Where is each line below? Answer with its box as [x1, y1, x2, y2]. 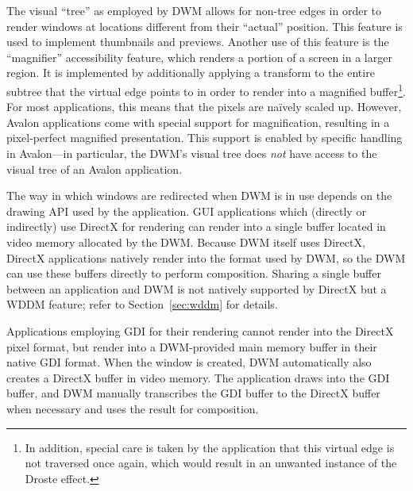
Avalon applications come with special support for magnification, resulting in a [6, 113, 390, 130]
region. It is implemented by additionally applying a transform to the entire [6, 64, 375, 81]
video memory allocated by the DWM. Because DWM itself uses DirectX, [6, 233, 365, 250]
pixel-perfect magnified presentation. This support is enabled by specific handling [6, 129, 403, 146]
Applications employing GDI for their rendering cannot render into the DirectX [6, 322, 394, 339]
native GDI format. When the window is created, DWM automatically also [6, 354, 372, 370]
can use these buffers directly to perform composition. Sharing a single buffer [6, 265, 381, 282]
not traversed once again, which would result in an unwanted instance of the [25, 455, 397, 471]
